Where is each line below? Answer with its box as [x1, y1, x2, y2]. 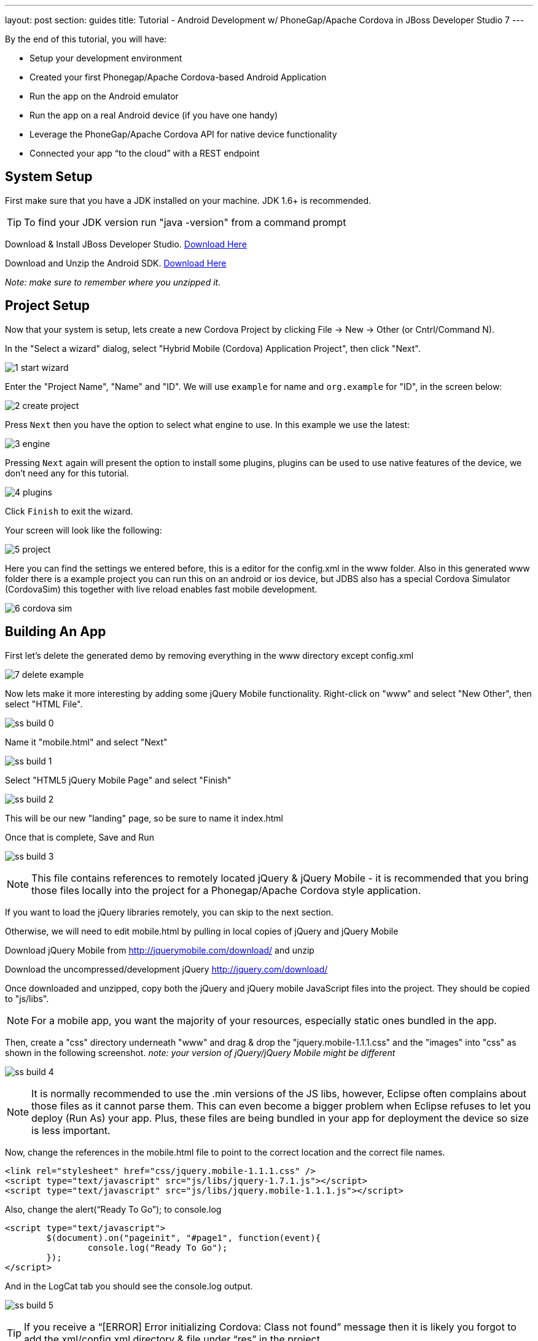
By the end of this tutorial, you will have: [5, 34, 167, 44]
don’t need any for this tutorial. [5, 467, 129, 478]
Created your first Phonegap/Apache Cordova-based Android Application [29, 72, 327, 82]
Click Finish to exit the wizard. [5, 505, 133, 516]
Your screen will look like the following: [5, 524, 162, 535]
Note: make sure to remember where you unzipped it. [5, 276, 221, 287]
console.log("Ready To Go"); [87, 1242, 228, 1253]
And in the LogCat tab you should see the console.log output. [5, 1280, 253, 1291]
